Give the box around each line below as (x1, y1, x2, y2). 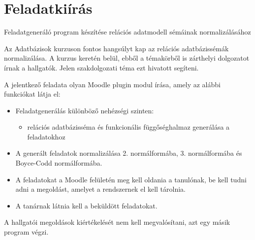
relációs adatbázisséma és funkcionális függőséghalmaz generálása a (27, 122, 230, 132)
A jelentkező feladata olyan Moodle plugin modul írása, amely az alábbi (4, 79, 221, 89)
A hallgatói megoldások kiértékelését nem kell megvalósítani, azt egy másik (4, 217, 230, 227)
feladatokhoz (27, 131, 65, 141)
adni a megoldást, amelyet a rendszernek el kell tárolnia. (15, 184, 186, 194)
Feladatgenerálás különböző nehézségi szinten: (15, 105, 154, 115)
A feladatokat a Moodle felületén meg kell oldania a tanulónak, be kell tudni (15, 174, 247, 184)
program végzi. (4, 227, 49, 237)
